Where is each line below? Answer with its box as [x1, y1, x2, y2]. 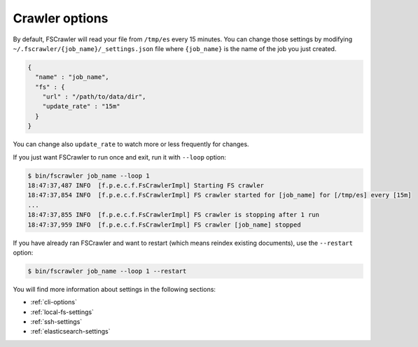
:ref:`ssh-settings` [30, 318, 83, 326]
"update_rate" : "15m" [42, 102, 120, 111]
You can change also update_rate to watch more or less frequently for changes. [13, 140, 249, 148]
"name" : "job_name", [35, 73, 110, 81]
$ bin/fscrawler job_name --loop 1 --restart [27, 267, 187, 275]
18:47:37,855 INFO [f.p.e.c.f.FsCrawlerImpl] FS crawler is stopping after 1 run [27, 211, 320, 219]
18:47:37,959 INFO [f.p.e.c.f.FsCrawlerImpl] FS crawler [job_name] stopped [27, 220, 301, 229]
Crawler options [13, 10, 109, 26]
